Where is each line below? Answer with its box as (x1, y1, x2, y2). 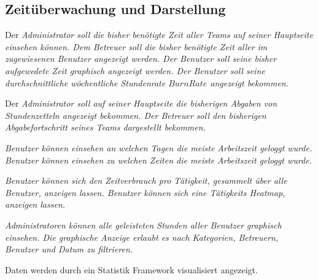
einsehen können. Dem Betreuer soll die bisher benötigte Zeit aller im (5, 40, 268, 53)
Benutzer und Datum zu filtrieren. (5, 243, 133, 255)
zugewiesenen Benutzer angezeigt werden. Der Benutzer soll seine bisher (5, 52, 277, 65)
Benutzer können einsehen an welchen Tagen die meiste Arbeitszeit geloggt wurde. (5, 141, 312, 154)
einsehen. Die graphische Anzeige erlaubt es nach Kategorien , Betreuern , (5, 230, 279, 243)
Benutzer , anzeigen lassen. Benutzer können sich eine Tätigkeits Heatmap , (5, 186, 285, 199)
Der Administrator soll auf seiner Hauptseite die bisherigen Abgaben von (5, 97, 277, 110)
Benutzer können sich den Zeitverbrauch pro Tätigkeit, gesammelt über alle (5, 174, 287, 187)
